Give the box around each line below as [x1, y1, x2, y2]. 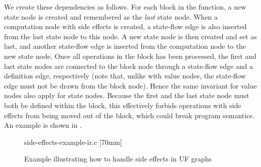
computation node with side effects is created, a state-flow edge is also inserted [4, 21, 247, 32]
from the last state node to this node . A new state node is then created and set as [4, 31, 257, 41]
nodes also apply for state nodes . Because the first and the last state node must [4, 90, 249, 101]
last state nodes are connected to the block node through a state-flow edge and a [4, 60, 253, 71]
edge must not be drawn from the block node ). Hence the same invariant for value [4, 80, 257, 91]
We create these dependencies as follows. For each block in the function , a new [4, 2, 246, 12]
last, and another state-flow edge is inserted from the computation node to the [4, 41, 246, 51]
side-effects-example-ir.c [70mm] [24, 136, 122, 147]
